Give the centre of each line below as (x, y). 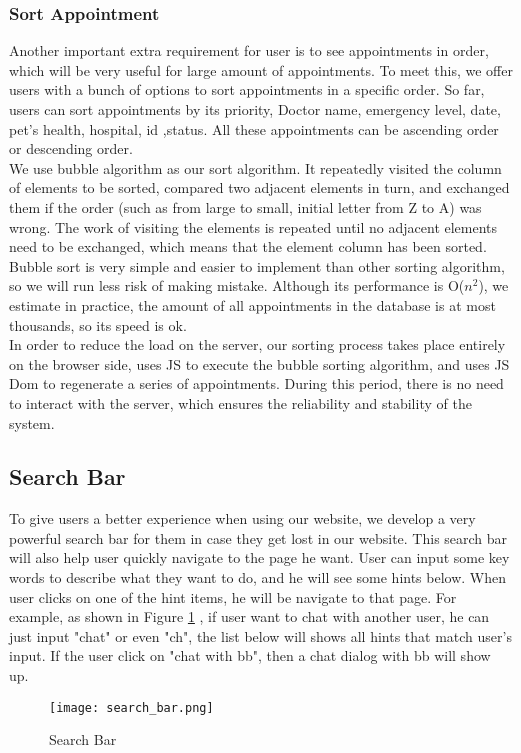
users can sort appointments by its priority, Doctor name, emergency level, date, (255, 109)
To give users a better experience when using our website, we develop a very (242, 518)
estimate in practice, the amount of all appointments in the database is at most (252, 304)
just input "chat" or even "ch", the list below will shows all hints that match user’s (260, 635)
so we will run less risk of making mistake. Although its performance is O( (237, 285)
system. (32, 422)
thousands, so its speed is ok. (98, 324)
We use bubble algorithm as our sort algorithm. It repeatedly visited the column (255, 167)
